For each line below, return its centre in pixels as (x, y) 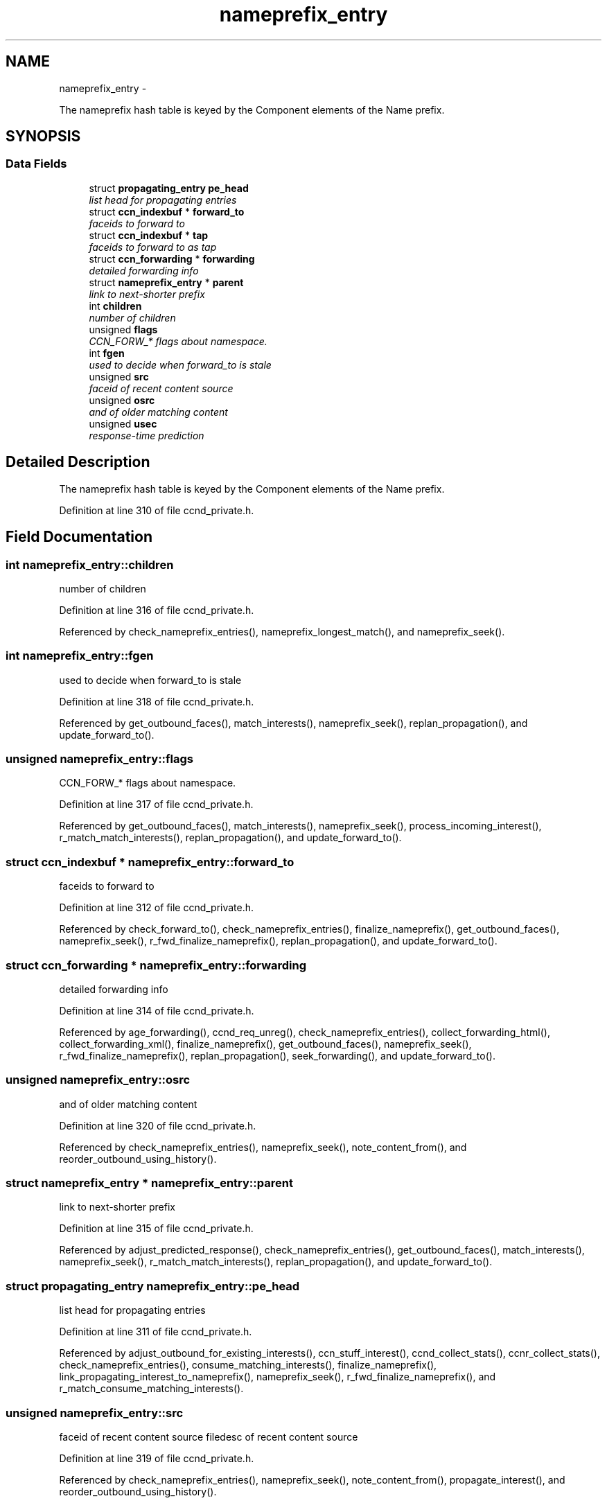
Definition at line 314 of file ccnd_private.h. (157, 1010)
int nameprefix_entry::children (90, 564)
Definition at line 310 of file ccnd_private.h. (157, 510)
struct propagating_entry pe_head (169, 188)
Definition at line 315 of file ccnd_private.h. (156, 1229)
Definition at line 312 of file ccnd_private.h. (157, 908)
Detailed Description (78, 462)
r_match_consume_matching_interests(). (151, 1389)
